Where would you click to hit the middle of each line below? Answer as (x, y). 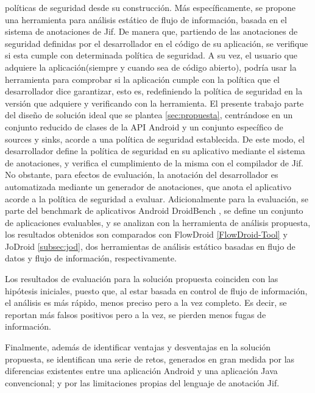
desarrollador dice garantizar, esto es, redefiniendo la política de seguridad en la (154, 91)
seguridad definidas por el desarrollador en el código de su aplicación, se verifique (157, 43)
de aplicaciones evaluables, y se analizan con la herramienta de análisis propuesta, (158, 222)
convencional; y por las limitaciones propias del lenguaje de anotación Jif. (142, 382)
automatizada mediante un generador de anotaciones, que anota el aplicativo (148, 186)
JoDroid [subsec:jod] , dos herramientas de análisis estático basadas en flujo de (150, 246)
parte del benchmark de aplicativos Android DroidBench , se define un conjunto (154, 211)
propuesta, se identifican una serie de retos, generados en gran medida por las (150, 359)
